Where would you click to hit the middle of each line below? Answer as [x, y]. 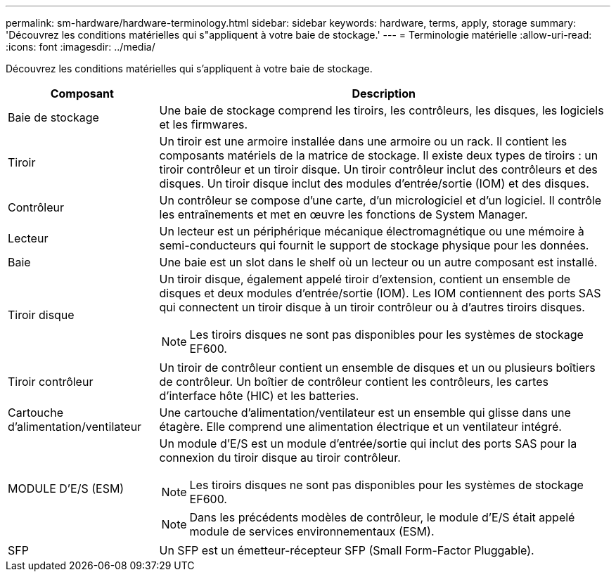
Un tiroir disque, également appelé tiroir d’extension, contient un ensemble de [365, 279]
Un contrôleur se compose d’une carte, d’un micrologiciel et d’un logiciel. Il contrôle [380, 200]
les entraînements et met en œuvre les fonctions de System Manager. [344, 214]
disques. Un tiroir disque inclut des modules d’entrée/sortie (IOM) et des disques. [374, 183]
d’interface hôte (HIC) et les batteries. [259, 396]
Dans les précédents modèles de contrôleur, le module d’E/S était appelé [382, 517]
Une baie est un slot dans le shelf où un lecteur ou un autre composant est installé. [378, 262]
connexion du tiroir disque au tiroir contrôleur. [280, 458]
